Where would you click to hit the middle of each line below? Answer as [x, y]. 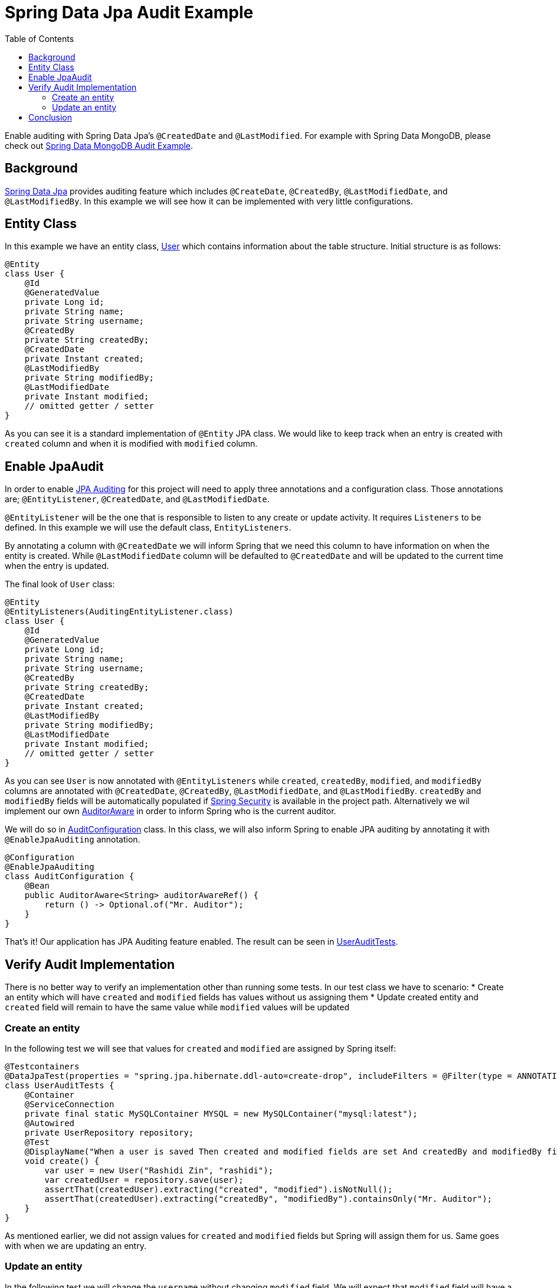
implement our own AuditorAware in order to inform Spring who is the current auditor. [171, 811]
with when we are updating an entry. [76, 1245]
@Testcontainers [42, 1066]
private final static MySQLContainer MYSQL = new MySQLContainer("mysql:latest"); [221, 1113]
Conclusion [50, 117]
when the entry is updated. [57, 566]
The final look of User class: [60, 584]
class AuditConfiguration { [70, 876]
